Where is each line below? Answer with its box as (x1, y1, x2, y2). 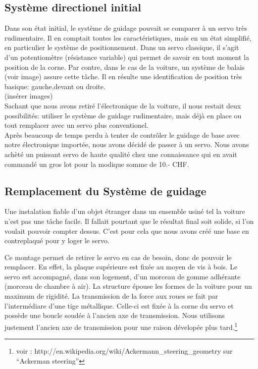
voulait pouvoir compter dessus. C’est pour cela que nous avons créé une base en (4, 225, 249, 236)
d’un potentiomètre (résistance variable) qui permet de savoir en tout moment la (4, 52, 249, 62)
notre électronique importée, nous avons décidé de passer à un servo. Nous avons (4, 139, 249, 150)
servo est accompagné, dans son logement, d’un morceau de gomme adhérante (4, 271, 241, 281)
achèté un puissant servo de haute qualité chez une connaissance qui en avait (4, 149, 237, 159)
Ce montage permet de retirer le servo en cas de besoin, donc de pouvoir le (4, 252, 232, 262)
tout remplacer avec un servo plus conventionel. (4, 120, 149, 130)
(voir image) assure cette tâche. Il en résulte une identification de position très (4, 71, 242, 82)
